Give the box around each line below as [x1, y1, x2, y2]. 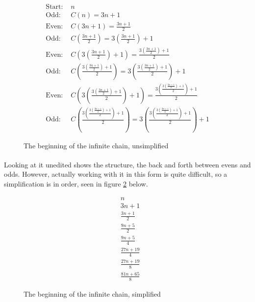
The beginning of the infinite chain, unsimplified [24, 140, 169, 150]
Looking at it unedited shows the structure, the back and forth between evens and [4, 159, 251, 169]
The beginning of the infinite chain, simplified [24, 288, 161, 299]
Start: [46, 3, 63, 11]
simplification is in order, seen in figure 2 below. [4, 179, 148, 189]
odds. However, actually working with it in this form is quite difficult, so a [4, 169, 228, 179]
